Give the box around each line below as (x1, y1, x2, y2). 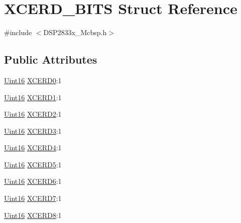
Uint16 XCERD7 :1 (4, 193, 62, 203)
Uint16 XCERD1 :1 (4, 92, 62, 102)
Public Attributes (4, 52, 97, 67)
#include (4, 27, 32, 38)
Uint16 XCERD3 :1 (4, 125, 62, 136)
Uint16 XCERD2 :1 (4, 109, 62, 119)
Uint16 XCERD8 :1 (4, 209, 62, 220)
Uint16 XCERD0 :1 (4, 75, 62, 85)
